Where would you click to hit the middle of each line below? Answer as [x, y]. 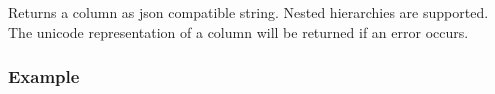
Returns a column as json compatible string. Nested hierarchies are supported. [248, 12]
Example [44, 76]
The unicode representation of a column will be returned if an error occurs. [238, 31]
